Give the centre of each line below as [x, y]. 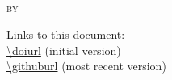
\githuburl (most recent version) [86, 66]
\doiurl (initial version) [64, 50]
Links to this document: [66, 34]
